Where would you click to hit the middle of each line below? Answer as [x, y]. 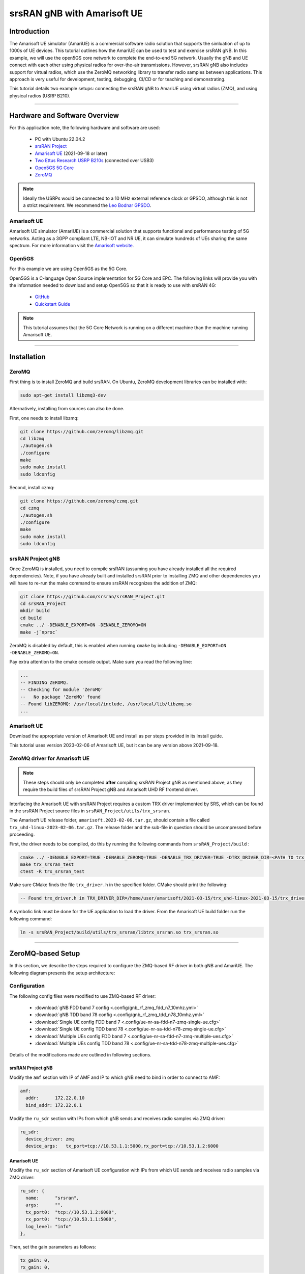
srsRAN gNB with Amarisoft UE [76, 13]
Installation [27, 357]
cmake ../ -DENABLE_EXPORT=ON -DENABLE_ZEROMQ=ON [83, 625]
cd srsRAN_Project [43, 604]
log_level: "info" [48, 1226]
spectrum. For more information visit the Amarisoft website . [72, 246]
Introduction [29, 31]
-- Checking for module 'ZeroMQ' [62, 690]
